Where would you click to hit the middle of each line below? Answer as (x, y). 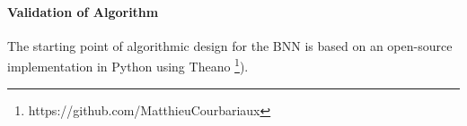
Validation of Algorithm (83, 11)
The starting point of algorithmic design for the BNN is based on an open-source (230, 45)
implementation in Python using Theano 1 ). (128, 65)
